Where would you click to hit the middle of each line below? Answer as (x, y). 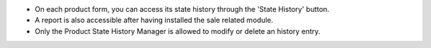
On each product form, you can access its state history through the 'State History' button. (182, 9)
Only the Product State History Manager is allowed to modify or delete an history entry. (178, 31)
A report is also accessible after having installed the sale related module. (154, 20)
